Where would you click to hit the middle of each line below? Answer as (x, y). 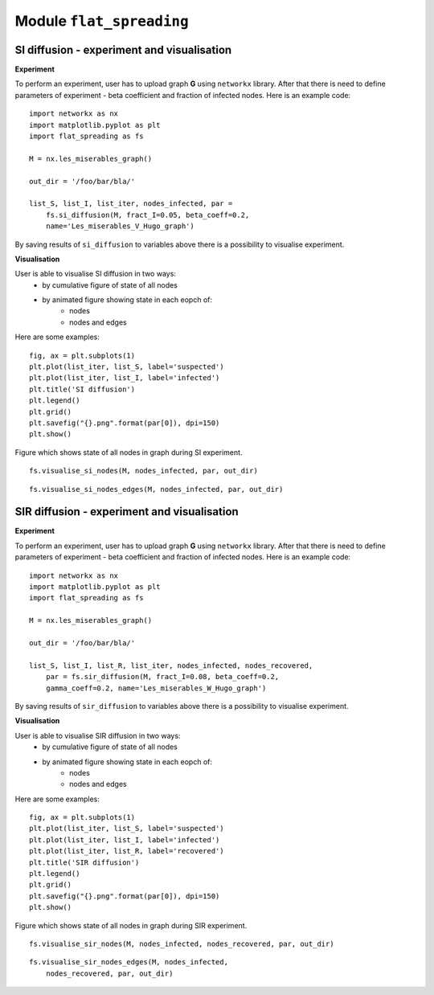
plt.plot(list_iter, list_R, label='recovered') (127, 851)
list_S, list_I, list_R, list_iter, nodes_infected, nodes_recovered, (171, 665)
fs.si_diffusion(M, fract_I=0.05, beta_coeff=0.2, (147, 215)
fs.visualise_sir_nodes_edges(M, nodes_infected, (129, 962)
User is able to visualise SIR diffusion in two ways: (98, 735)
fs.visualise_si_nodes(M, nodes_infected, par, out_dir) (144, 471)
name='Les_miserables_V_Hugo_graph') (120, 226)
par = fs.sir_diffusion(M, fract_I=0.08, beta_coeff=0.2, (162, 677)
